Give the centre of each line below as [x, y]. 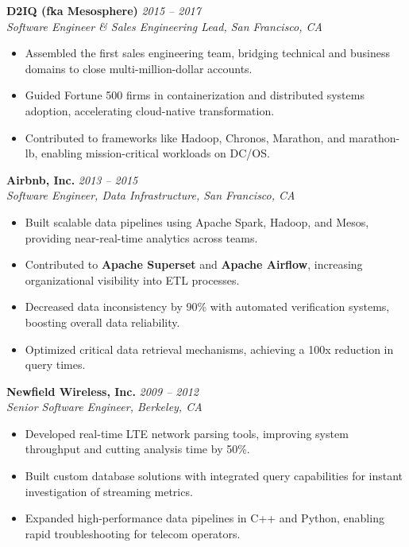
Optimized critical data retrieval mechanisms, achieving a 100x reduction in [209, 349]
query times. [55, 365]
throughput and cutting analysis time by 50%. [137, 449]
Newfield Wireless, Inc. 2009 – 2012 [102, 391]
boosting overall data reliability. [102, 322]
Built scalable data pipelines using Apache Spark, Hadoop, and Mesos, [197, 221]
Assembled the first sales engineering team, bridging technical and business [208, 53]
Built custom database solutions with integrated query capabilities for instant [214, 476]
